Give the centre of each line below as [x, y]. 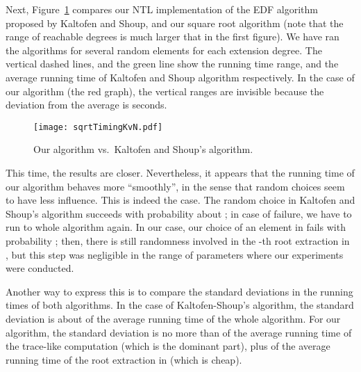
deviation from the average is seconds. [86, 105]
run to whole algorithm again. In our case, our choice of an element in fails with [176, 227]
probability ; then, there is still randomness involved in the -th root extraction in [178, 240]
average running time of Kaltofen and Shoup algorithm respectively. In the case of [180, 77]
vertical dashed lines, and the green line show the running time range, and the [172, 64]
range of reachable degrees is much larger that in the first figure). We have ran [173, 37]
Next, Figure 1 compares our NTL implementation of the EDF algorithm [162, 9]
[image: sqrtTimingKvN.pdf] [98, 127]
